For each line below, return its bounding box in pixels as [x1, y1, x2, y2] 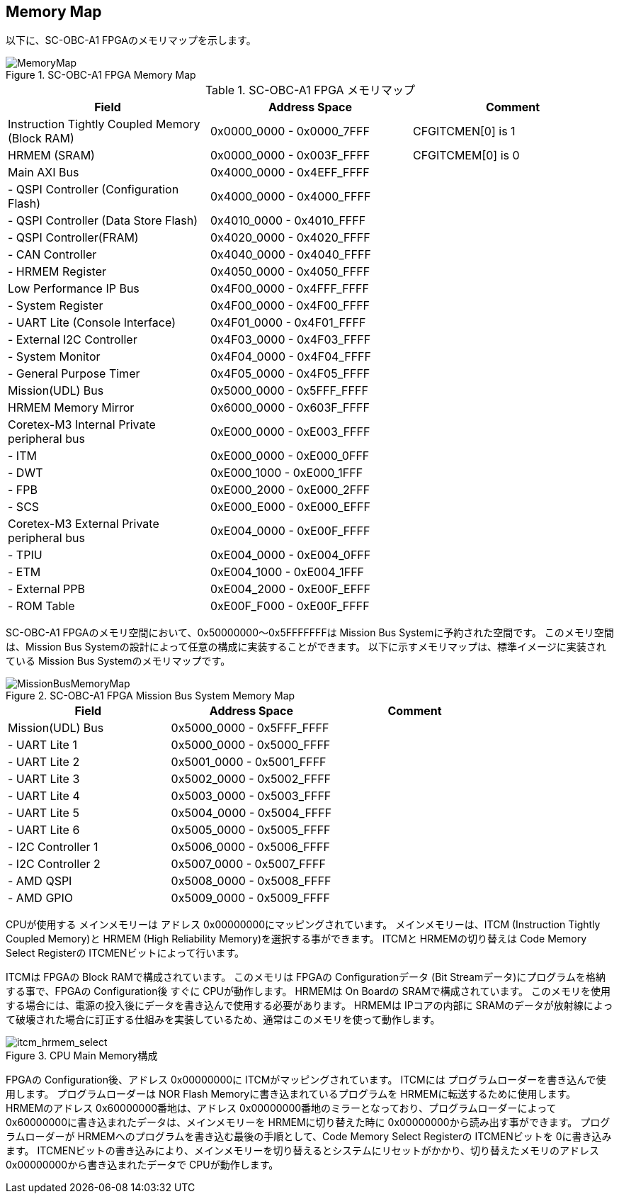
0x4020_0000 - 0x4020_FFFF [210, 230, 370, 245]
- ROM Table [8, 599, 75, 614]
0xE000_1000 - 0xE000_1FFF [210, 466, 363, 480]
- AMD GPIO [8, 891, 74, 906]
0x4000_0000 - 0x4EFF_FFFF [210, 165, 370, 180]
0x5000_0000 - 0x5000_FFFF [171, 738, 331, 753]
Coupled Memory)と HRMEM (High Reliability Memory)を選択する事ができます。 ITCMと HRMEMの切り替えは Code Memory [6, 933, 587, 945]
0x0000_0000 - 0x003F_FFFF [210, 148, 370, 163]
